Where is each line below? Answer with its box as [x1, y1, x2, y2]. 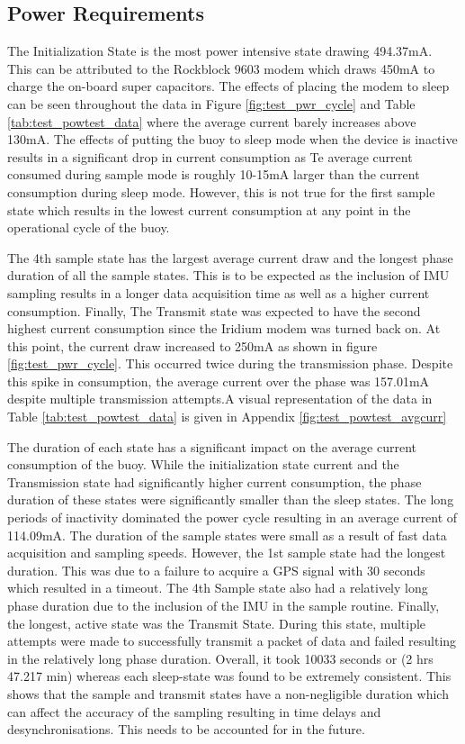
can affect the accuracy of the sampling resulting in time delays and [7, 702, 381, 721]
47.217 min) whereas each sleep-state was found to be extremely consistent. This [7, 667, 452, 685]
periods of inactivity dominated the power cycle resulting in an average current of [7, 508, 458, 527]
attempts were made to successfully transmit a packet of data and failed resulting [7, 631, 457, 650]
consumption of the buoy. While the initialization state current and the [7, 455, 399, 474]
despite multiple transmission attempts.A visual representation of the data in [7, 389, 433, 408]
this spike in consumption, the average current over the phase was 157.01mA [7, 371, 430, 390]
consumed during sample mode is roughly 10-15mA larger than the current [7, 165, 420, 184]
